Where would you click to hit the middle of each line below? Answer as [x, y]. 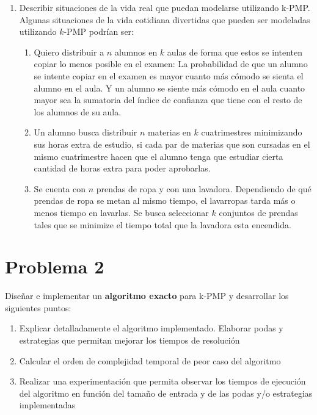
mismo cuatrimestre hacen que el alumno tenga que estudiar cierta [158, 156]
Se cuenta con [60, 188]
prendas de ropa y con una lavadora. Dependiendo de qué [204, 188]
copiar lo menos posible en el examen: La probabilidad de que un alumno [171, 64]
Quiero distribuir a [69, 52]
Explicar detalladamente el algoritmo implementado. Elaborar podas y [151, 328]
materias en [169, 132]
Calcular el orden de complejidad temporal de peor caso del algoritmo [150, 360]
